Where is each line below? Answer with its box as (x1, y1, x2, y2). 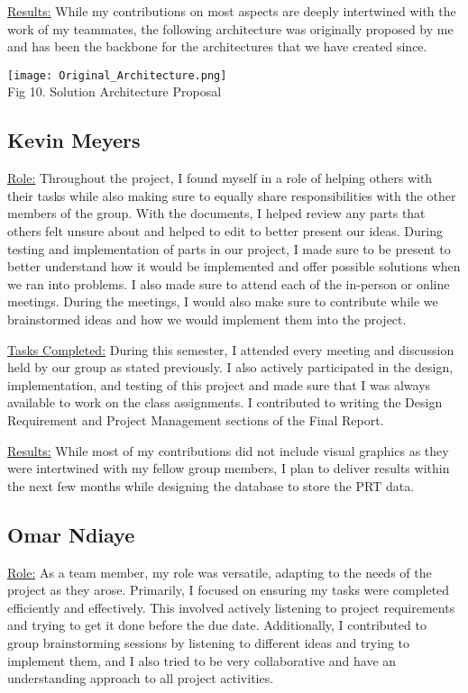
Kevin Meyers (7, 126, 141, 154)
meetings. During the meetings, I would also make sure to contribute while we (7, 292, 438, 311)
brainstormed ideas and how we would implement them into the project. (7, 309, 407, 328)
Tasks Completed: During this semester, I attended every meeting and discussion (7, 340, 454, 359)
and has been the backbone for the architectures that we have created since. (7, 37, 427, 56)
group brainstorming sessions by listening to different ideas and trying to (7, 633, 410, 652)
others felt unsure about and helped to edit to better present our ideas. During (7, 222, 443, 241)
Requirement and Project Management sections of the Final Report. (7, 410, 384, 429)
